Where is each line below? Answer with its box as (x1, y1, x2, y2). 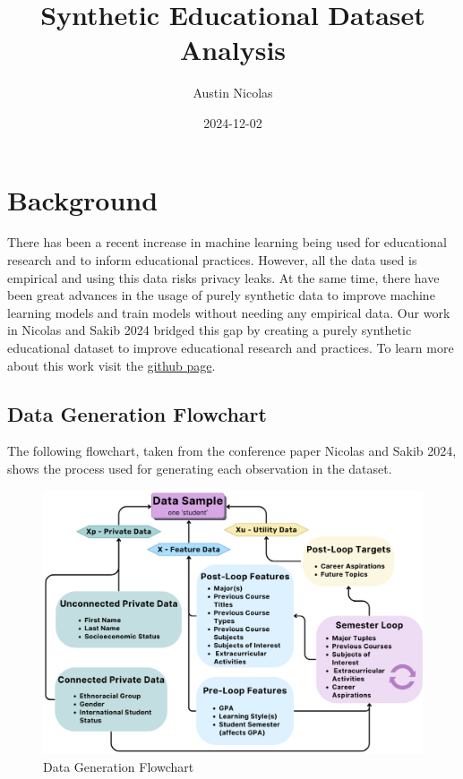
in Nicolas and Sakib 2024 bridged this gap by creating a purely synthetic (7, 321, 412, 339)
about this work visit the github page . (7, 355, 216, 374)
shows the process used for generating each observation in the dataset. (7, 458, 392, 477)
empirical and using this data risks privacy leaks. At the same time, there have (7, 268, 440, 287)
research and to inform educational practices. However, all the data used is (7, 251, 417, 270)
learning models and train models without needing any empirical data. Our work (7, 303, 450, 321)
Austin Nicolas (193, 83, 273, 102)
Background (7, 181, 159, 218)
